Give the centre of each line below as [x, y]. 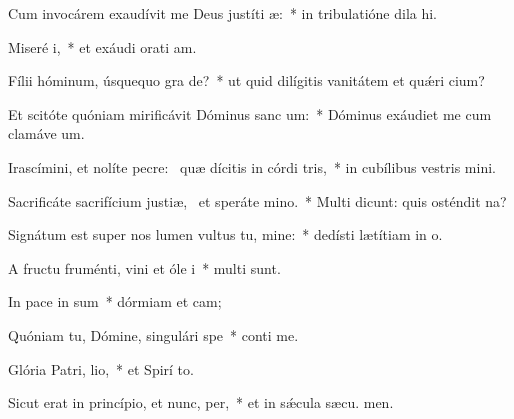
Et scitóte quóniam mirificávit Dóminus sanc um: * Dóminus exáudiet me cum [250, 113]
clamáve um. [46, 133]
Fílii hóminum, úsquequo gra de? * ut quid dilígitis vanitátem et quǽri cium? [246, 80]
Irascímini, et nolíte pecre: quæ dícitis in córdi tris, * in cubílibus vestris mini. [252, 166]
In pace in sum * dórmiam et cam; [115, 301]
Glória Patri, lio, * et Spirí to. [101, 368]
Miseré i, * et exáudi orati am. [102, 46]
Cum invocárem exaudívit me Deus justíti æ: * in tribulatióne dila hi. [223, 13]
